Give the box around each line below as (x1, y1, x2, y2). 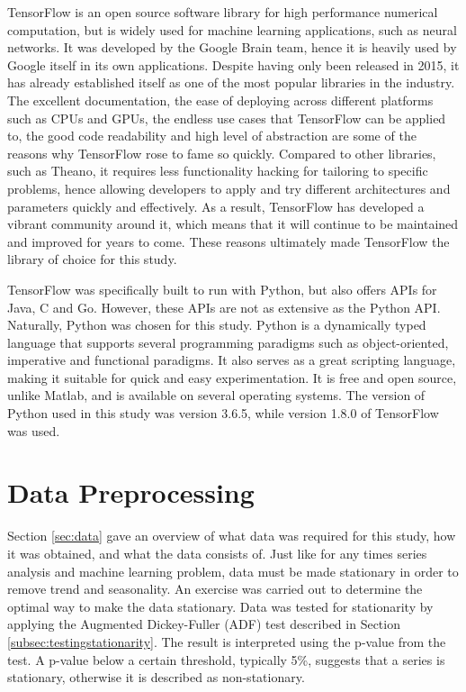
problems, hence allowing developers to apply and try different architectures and (7, 178, 451, 197)
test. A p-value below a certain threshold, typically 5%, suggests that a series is (7, 650, 445, 669)
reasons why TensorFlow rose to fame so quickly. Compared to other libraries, (7, 143, 436, 162)
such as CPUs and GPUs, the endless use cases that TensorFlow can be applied (7, 108, 446, 127)
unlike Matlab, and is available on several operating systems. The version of (7, 386, 426, 405)
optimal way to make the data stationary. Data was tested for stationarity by (7, 596, 434, 615)
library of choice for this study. (7, 250, 177, 269)
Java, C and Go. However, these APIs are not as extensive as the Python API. (7, 297, 441, 316)
